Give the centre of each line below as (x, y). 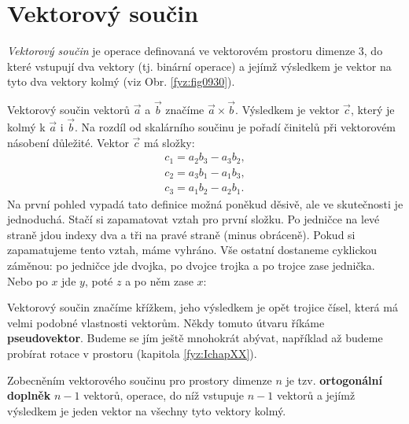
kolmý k (26, 126)
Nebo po (28, 280)
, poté (99, 280)
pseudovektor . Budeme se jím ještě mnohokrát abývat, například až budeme (195, 338)
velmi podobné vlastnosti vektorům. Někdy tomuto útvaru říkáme (166, 322)
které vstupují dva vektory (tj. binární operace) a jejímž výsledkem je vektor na (199, 66)
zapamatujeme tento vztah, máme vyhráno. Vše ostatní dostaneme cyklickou (192, 250)
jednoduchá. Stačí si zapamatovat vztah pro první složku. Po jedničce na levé (193, 219)
